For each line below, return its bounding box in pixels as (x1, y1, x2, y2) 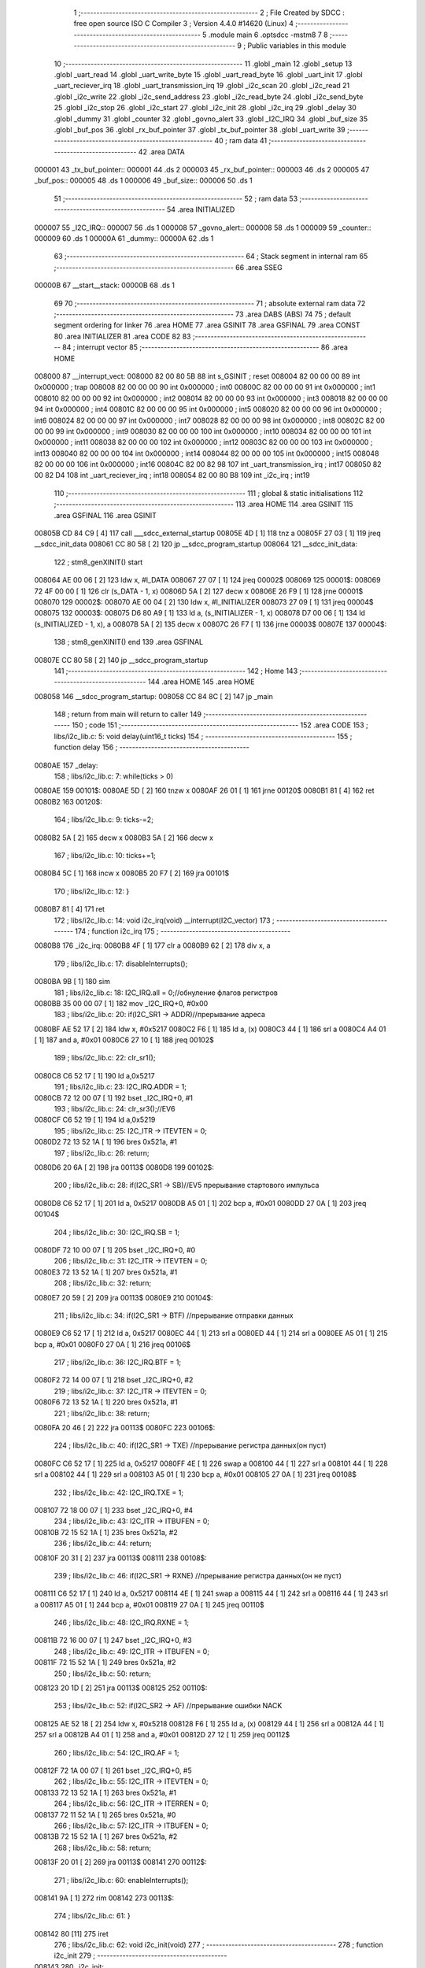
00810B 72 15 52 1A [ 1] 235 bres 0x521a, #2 (34, 1527, 178, 1537)
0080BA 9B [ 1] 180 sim (34, 977, 110, 986)
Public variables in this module (247, 41, 346, 50)
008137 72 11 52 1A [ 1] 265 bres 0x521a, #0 (34, 1810, 176, 1819)
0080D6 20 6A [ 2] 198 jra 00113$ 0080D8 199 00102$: (34, 1162, 214, 1172)
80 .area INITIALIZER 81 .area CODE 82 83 (54, 331, 191, 341)
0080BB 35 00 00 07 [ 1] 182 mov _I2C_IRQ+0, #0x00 (34, 998, 209, 1008)
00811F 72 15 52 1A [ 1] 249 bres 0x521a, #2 (34, 1658, 176, 1667)
